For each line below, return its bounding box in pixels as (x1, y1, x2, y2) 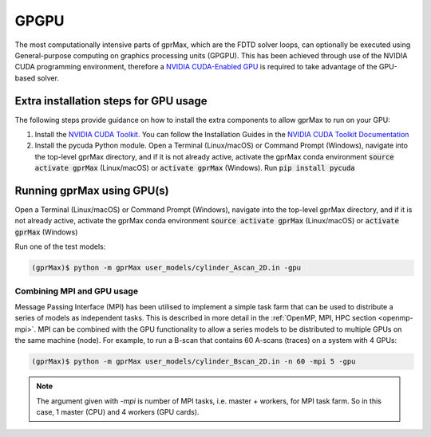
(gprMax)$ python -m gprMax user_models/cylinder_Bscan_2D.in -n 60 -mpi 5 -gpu (31, 357, 356, 366)
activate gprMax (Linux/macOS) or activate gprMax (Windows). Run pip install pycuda (34, 163, 355, 173)
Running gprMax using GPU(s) (14, 184, 169, 197)
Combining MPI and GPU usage (14, 285, 139, 297)
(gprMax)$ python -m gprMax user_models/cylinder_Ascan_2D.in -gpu (31, 263, 302, 273)
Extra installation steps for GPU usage (14, 94, 208, 108)
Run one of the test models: (14, 242, 106, 251)
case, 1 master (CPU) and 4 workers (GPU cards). (36, 407, 200, 416)
